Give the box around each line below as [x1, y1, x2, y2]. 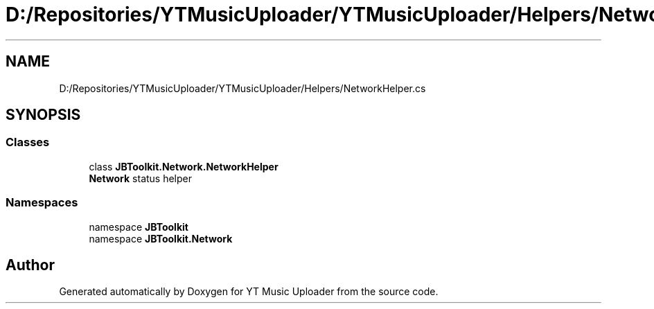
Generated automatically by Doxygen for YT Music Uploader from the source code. [59, 285, 439, 298]
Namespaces [6, 195, 78, 210]
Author [6, 256, 55, 274]
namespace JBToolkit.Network [89, 232, 233, 245]
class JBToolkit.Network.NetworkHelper [89, 160, 279, 173]
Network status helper [89, 172, 193, 184]
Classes [6, 135, 50, 150]
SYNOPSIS [6, 106, 81, 124]
